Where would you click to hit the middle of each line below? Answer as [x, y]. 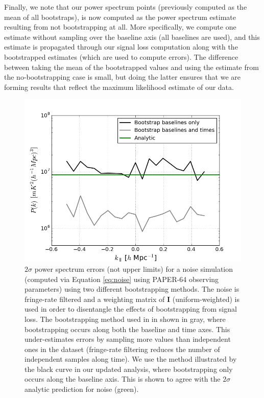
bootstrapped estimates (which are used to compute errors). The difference [121, 56]
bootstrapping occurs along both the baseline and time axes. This [127, 329]
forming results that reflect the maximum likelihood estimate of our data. [119, 87]
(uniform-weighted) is [206, 299]
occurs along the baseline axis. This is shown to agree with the [123, 379]
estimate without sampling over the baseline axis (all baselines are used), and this [132, 37]
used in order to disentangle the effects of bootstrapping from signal [131, 309]
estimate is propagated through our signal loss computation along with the [121, 47]
